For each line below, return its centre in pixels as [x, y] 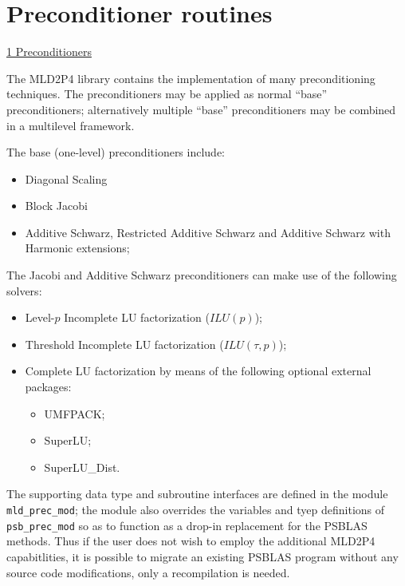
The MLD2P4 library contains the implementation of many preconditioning [191, 78]
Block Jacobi [56, 206]
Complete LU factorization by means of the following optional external [198, 371]
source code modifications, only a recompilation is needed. [148, 572]
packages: [48, 387]
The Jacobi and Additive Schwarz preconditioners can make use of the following [202, 275]
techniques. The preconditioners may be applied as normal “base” [167, 94]
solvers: [24, 290]
